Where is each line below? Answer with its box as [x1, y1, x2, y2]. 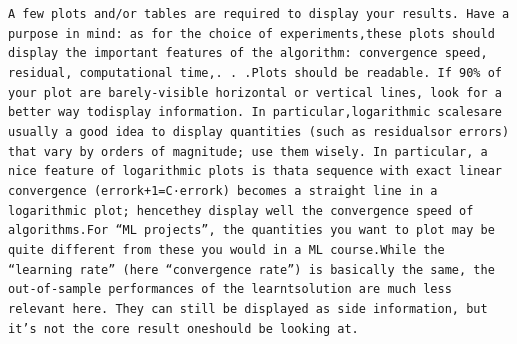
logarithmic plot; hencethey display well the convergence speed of [8, 203, 474, 218]
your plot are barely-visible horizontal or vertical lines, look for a [8, 85, 502, 100]
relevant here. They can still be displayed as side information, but [8, 301, 488, 316]
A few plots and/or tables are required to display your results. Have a [8, 7, 510, 21]
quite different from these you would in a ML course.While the [8, 242, 445, 257]
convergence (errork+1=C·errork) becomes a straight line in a [8, 183, 438, 198]
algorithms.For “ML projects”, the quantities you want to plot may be [8, 223, 495, 238]
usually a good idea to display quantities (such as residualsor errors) [8, 124, 510, 139]
